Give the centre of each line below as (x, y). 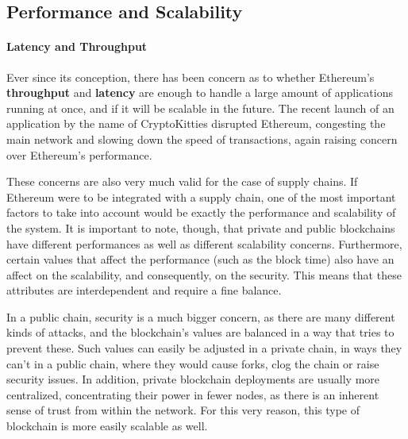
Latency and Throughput (77, 46)
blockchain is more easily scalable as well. (107, 426)
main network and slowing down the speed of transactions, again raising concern (202, 139)
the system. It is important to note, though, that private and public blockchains (201, 227)
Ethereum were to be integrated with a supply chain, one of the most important (201, 196)
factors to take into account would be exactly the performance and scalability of (201, 212)
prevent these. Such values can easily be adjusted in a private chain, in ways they (204, 348)
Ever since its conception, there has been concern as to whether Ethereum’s (191, 77)
